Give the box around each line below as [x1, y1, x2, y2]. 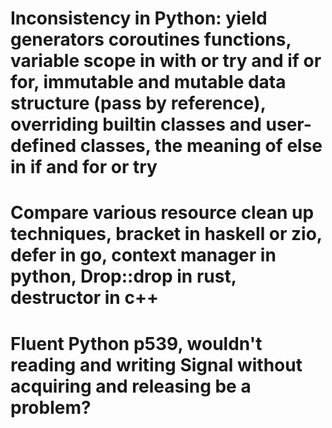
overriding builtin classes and [10, 113, 262, 136]
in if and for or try [10, 156, 158, 179]
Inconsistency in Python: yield [10, 7, 268, 30]
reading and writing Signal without [10, 353, 303, 376]
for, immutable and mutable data [10, 71, 287, 94]
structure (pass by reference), [10, 92, 267, 115]
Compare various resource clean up [10, 202, 315, 224]
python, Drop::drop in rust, [10, 265, 237, 288]
